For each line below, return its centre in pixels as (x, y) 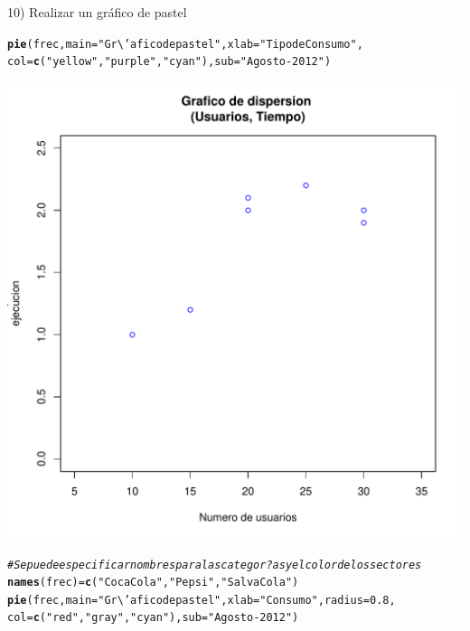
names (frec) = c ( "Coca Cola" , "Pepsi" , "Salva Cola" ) (153, 583)
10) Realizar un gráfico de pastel (97, 12)
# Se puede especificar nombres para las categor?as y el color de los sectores (215, 565)
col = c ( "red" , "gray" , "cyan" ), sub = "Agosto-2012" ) (153, 618)
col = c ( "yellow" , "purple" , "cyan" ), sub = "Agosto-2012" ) (169, 62)
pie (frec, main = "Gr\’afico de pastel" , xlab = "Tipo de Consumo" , (185, 44)
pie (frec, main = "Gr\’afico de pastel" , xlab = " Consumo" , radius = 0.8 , (202, 600)
